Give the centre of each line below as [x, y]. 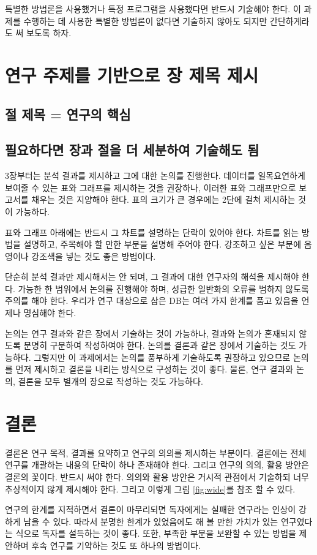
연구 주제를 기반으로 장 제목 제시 [132, 74]
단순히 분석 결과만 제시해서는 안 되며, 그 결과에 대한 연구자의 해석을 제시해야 [152, 277]
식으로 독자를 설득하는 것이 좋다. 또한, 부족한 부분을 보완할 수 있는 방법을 [156, 533]
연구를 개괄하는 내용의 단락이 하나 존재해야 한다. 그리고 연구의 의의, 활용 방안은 [157, 465]
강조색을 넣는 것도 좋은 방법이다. [94, 256]
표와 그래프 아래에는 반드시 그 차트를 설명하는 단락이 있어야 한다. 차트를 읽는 [152, 232]
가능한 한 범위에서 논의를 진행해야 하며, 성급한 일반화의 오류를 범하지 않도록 [163, 288]
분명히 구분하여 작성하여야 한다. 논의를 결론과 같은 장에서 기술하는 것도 [160, 345]
